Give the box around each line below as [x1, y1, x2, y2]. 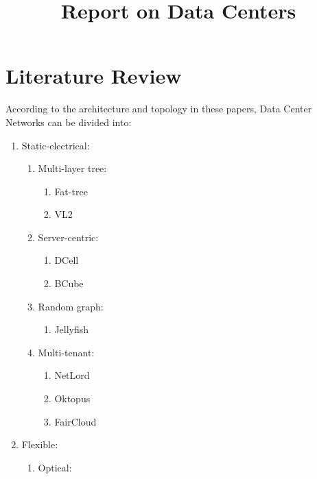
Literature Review [5, 62, 182, 90]
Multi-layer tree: [38, 161, 107, 175]
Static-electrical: [21, 138, 90, 152]
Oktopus [54, 391, 91, 406]
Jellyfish [54, 322, 89, 336]
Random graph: [38, 299, 104, 313]
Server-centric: [38, 230, 99, 244]
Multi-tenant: [38, 345, 95, 359]
